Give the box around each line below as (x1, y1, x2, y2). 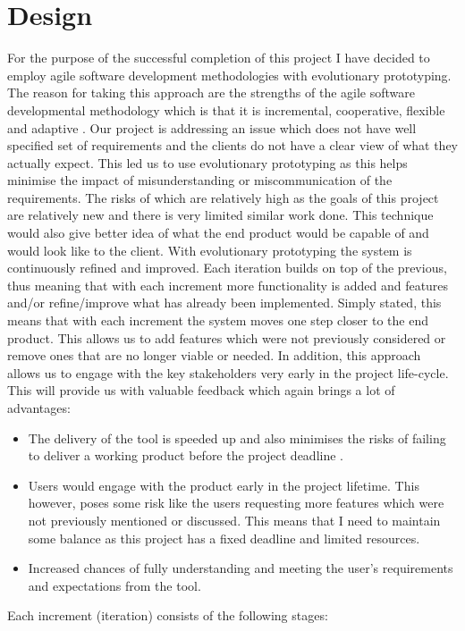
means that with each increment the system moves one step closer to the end (7, 311, 428, 330)
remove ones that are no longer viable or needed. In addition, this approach (7, 346, 421, 365)
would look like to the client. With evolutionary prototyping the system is (7, 240, 412, 259)
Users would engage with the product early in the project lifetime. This (28, 475, 419, 494)
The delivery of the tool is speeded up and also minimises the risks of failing (28, 428, 446, 447)
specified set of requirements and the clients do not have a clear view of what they (7, 136, 458, 155)
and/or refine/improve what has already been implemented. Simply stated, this (7, 293, 442, 312)
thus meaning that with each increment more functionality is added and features (7, 275, 449, 294)
